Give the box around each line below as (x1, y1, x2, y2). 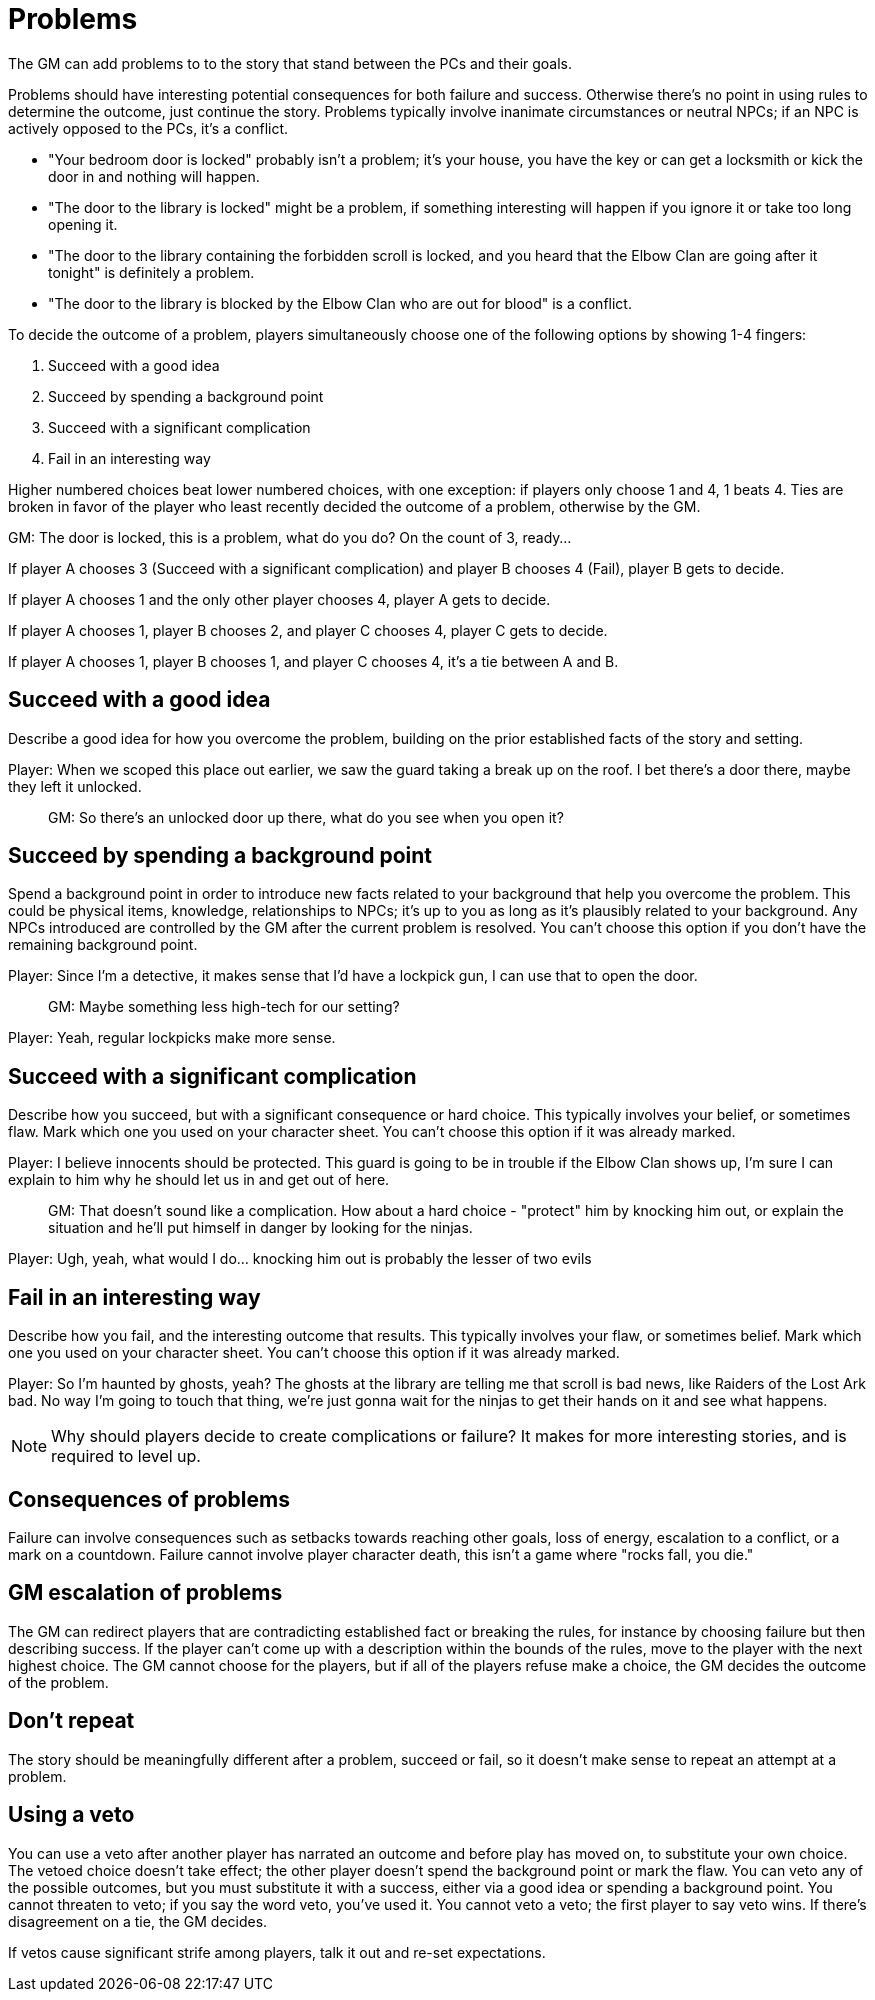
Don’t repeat (8, 1708, 135, 1734)
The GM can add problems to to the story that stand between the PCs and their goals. (8, 54, 573, 72)
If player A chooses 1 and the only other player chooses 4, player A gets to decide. (8, 590, 551, 608)
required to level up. (51, 1446, 201, 1467)
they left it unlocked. (8, 777, 142, 795)
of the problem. (8, 1673, 109, 1691)
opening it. (48, 215, 118, 233)
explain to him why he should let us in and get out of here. (8, 1171, 390, 1189)
